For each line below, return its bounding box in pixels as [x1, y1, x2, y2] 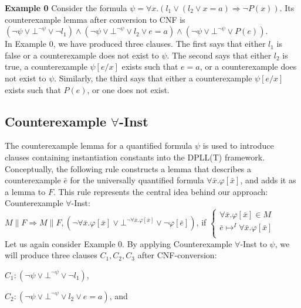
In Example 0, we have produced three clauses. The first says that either [5, 37, 266, 50]
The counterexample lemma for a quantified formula [5, 139, 192, 152]
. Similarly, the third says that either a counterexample [54, 71, 252, 84]
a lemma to [5, 185, 46, 197]
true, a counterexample [5, 60, 87, 73]
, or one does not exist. [87, 83, 170, 95]
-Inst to [240, 237, 267, 249]
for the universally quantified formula [70, 174, 204, 186]
